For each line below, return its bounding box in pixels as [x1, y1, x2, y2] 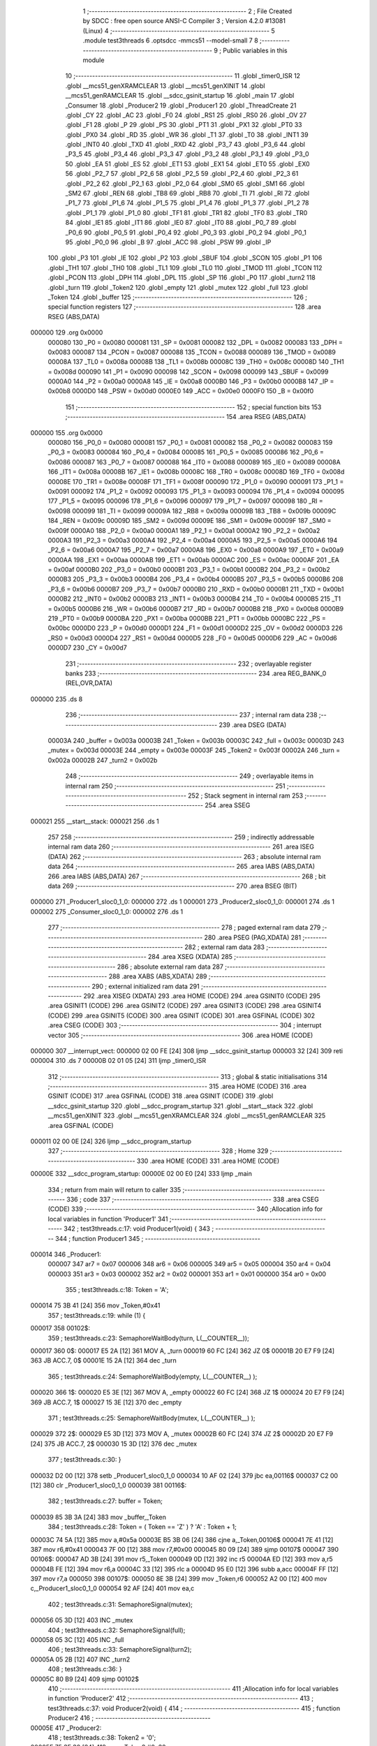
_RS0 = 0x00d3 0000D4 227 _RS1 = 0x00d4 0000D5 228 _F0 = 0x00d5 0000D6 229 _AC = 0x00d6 [47, 633, 338, 642]
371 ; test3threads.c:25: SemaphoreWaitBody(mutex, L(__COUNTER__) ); [47, 1414, 256, 1422]
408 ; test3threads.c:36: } [47, 1665, 122, 1673]
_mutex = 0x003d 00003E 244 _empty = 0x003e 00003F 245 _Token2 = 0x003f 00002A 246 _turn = [47, 746, 341, 754]
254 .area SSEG [205, 801, 251, 809]
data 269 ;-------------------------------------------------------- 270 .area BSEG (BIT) [47, 882, 297, 890]
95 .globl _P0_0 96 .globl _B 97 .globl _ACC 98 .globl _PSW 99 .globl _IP [65, 237, 272, 246]
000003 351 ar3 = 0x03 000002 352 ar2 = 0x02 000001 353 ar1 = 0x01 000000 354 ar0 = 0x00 [47, 1270, 327, 1278]
